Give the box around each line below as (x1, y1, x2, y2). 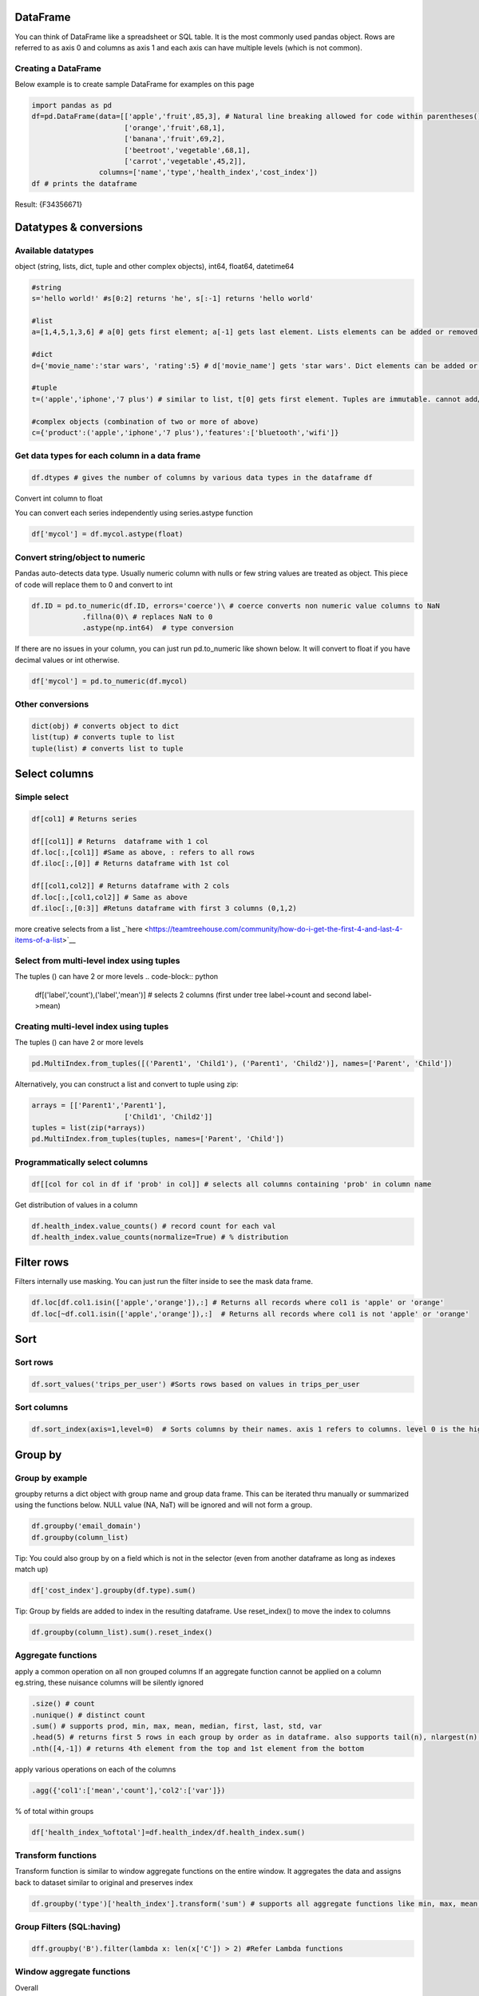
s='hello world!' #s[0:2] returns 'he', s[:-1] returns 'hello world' (31, 294, 315, 303)
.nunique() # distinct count (31, 1710, 146, 1720)
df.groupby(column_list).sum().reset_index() (31, 1628, 213, 1637)
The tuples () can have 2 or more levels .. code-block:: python (14, 972, 219, 981)
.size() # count (31, 1699, 96, 1709)
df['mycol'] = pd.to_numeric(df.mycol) (31, 676, 188, 686)
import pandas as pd (31, 101, 112, 110)
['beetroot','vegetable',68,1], (124, 145, 251, 155)
